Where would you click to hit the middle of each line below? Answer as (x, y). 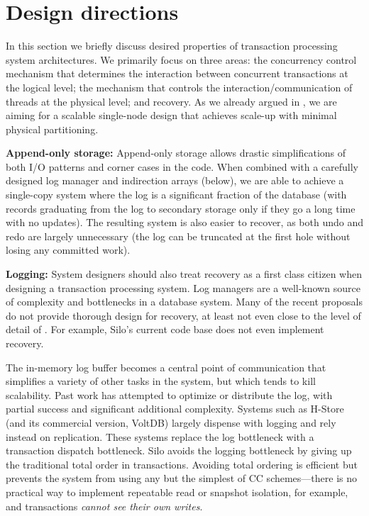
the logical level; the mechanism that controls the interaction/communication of (179, 87)
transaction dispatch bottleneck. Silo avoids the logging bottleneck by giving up (179, 450)
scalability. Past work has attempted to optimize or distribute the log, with (169, 394)
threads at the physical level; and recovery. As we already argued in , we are (171, 101)
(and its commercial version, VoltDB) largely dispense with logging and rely (171, 422)
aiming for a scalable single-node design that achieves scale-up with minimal (171, 115)
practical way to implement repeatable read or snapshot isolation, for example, (177, 492)
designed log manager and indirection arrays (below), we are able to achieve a (175, 180)
